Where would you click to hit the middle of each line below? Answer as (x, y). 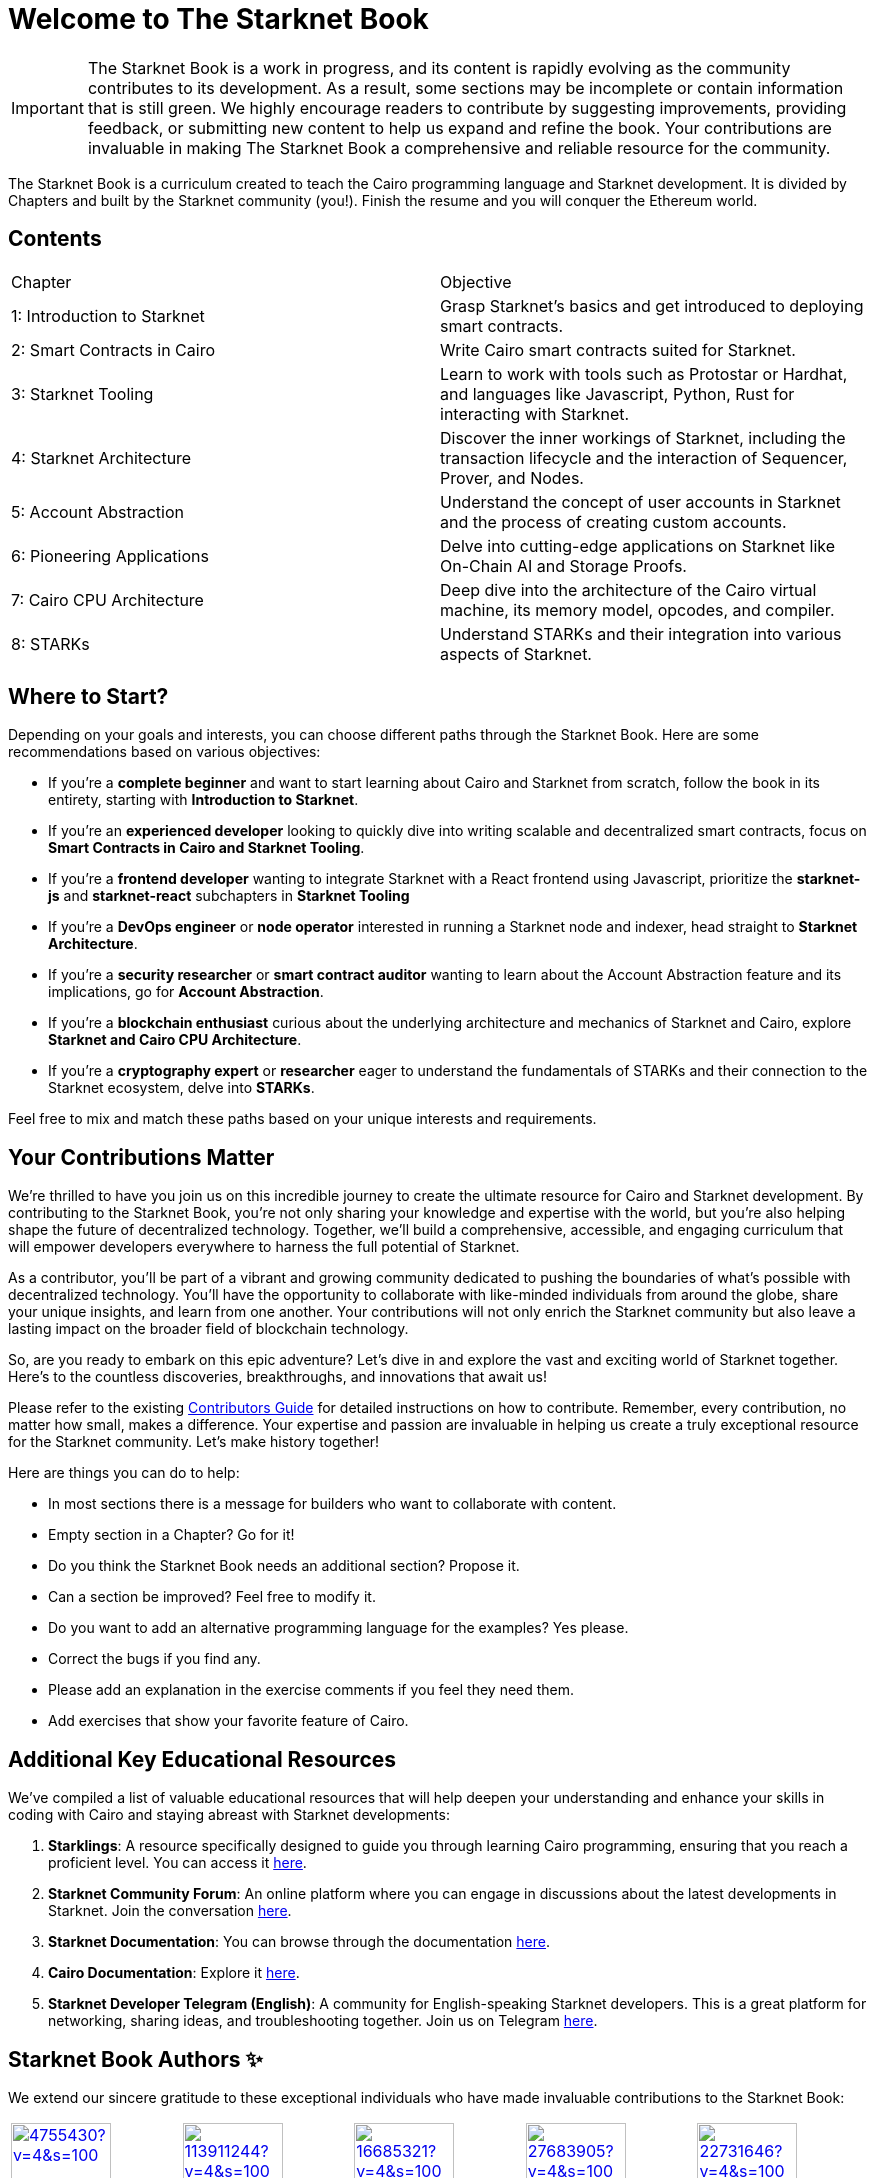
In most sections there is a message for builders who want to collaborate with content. (332, 1504)
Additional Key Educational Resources (202, 1759)
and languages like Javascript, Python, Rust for (617, 393)
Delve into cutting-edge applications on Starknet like (638, 545)
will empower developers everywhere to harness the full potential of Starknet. (264, 1247)
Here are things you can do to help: (124, 1473)
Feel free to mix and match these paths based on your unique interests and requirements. (302, 1119)
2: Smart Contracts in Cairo (113, 349)
